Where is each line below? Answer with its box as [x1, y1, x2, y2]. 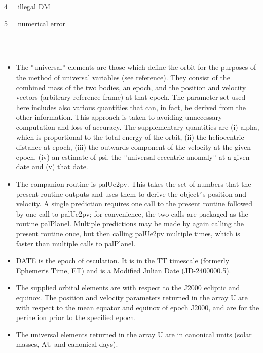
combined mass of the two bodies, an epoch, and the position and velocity [16, 82, 246, 92]
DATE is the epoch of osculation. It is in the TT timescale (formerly [16, 255, 230, 266]
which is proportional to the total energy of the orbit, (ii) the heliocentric [16, 131, 244, 142]
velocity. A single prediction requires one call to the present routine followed [16, 198, 253, 209]
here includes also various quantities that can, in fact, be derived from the [16, 101, 246, 112]
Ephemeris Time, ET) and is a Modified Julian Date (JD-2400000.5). [16, 265, 231, 275]
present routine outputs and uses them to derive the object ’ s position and [16, 188, 247, 199]
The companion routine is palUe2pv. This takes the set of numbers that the [16, 179, 251, 189]
